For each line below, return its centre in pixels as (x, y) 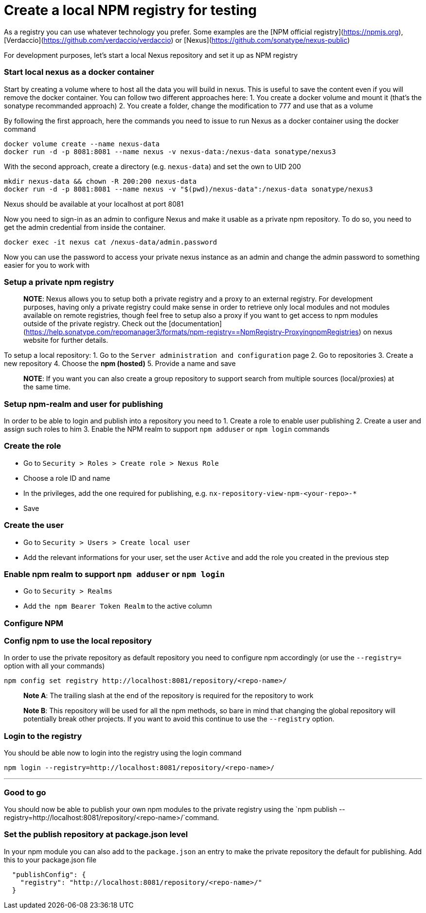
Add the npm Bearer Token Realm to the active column (118, 606)
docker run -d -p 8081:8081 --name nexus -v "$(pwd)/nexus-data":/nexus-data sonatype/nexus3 (188, 189)
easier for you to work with (47, 265)
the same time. (47, 387)
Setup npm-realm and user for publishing (84, 404)
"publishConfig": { (49, 874)
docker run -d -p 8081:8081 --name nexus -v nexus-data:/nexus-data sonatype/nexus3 (170, 151)
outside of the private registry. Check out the (95, 324)
